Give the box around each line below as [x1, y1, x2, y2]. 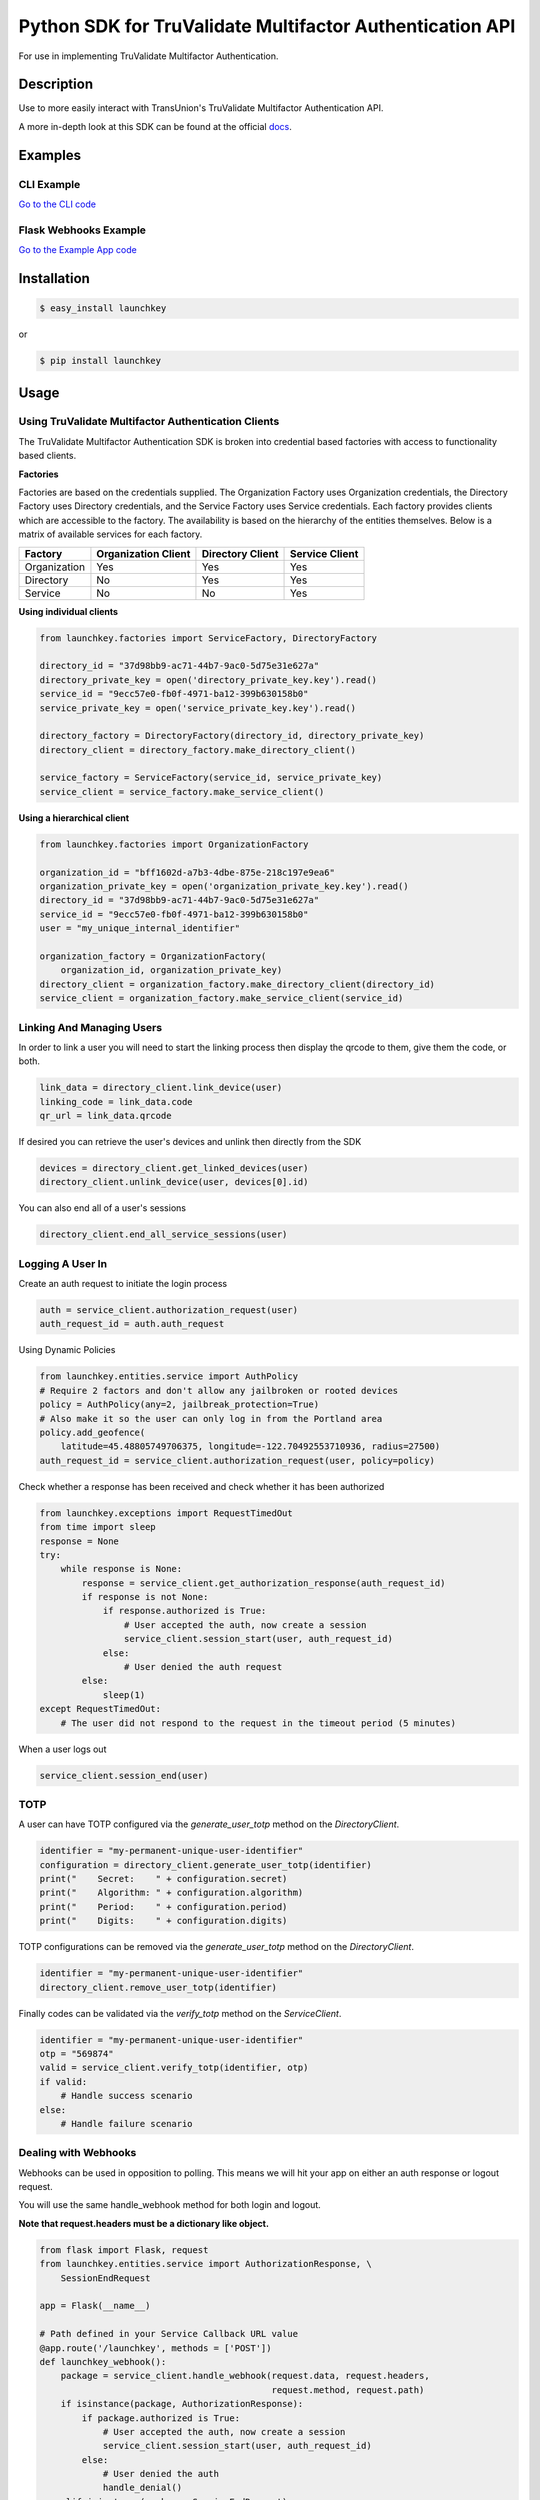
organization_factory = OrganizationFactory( [39, 950, 267, 962]
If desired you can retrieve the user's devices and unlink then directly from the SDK [18, 1136, 362, 1148]
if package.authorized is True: [81, 2412, 240, 2424]
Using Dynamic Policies [18, 1344, 116, 1356]
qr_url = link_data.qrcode [39, 1110, 172, 1122]
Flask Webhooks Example [18, 223, 147, 237]
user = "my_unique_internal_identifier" [39, 923, 240, 934]
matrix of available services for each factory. [18, 528, 203, 540]
